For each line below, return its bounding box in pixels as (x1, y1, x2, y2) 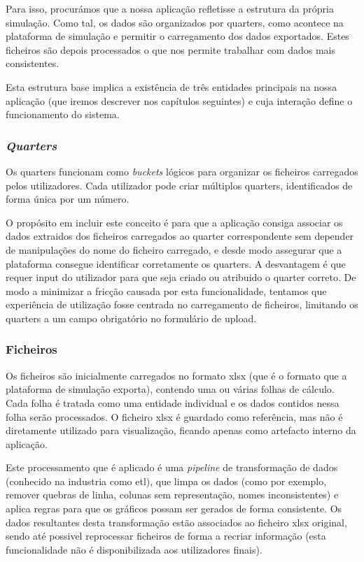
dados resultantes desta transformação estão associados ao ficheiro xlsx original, (6, 514, 347, 529)
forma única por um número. (6, 192, 129, 206)
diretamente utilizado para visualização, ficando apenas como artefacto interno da (6, 423, 356, 438)
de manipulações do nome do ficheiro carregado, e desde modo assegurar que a (6, 242, 342, 257)
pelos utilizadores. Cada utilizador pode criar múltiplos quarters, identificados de (6, 178, 353, 192)
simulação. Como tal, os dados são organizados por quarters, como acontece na (6, 15, 344, 29)
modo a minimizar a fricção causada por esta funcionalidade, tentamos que (6, 283, 327, 298)
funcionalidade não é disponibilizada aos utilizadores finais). (6, 542, 262, 556)
